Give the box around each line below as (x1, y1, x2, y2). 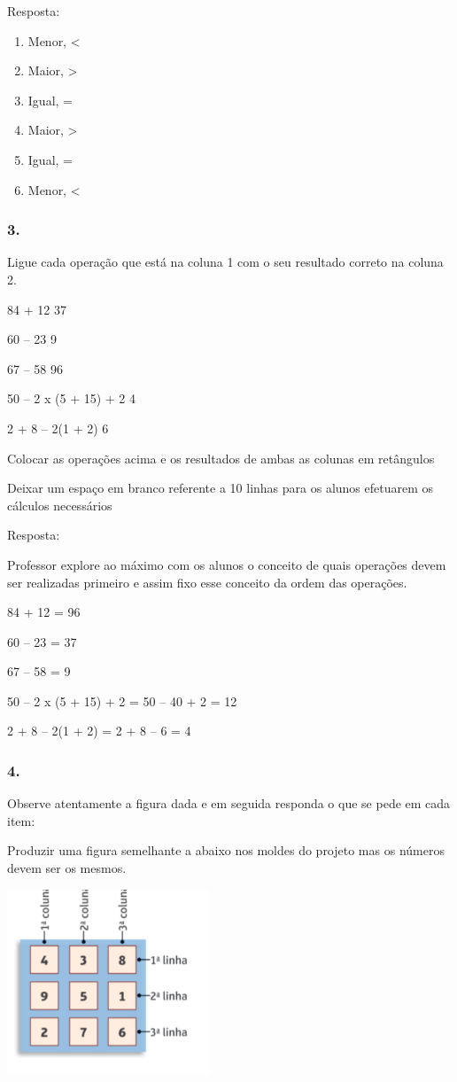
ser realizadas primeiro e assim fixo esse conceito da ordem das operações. (7, 572, 407, 591)
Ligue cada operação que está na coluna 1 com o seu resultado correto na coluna (7, 253, 444, 271)
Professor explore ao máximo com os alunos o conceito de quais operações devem (7, 555, 446, 573)
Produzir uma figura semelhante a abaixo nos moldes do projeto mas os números (7, 841, 445, 860)
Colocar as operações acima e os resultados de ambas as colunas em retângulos (7, 448, 435, 467)
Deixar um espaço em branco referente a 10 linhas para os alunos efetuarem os (7, 479, 434, 497)
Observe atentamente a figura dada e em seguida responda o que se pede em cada (7, 794, 451, 813)
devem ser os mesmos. (7, 859, 127, 877)
